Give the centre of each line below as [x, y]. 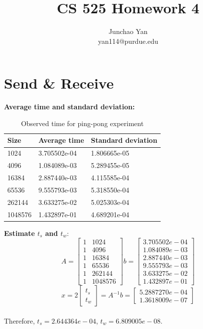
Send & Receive [59, 83]
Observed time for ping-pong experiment [82, 123]
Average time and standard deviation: [69, 107]
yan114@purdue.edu [128, 41]
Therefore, [19, 320]
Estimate [19, 233]
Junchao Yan [128, 31]
